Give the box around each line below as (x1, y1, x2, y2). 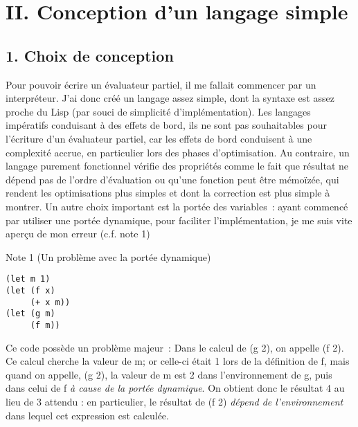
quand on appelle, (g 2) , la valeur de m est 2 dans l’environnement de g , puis (6, 367, 332, 381)
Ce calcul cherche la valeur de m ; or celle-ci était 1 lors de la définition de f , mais (6, 354, 350, 368)
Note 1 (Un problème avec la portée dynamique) (6, 249, 211, 264)
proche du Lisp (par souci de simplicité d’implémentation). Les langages (6, 104, 311, 118)
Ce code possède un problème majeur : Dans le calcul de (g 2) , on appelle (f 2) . (6, 340, 344, 354)
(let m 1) (6, 274, 51, 284)
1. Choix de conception (6, 44, 174, 66)
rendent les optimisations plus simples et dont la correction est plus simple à (6, 185, 330, 200)
